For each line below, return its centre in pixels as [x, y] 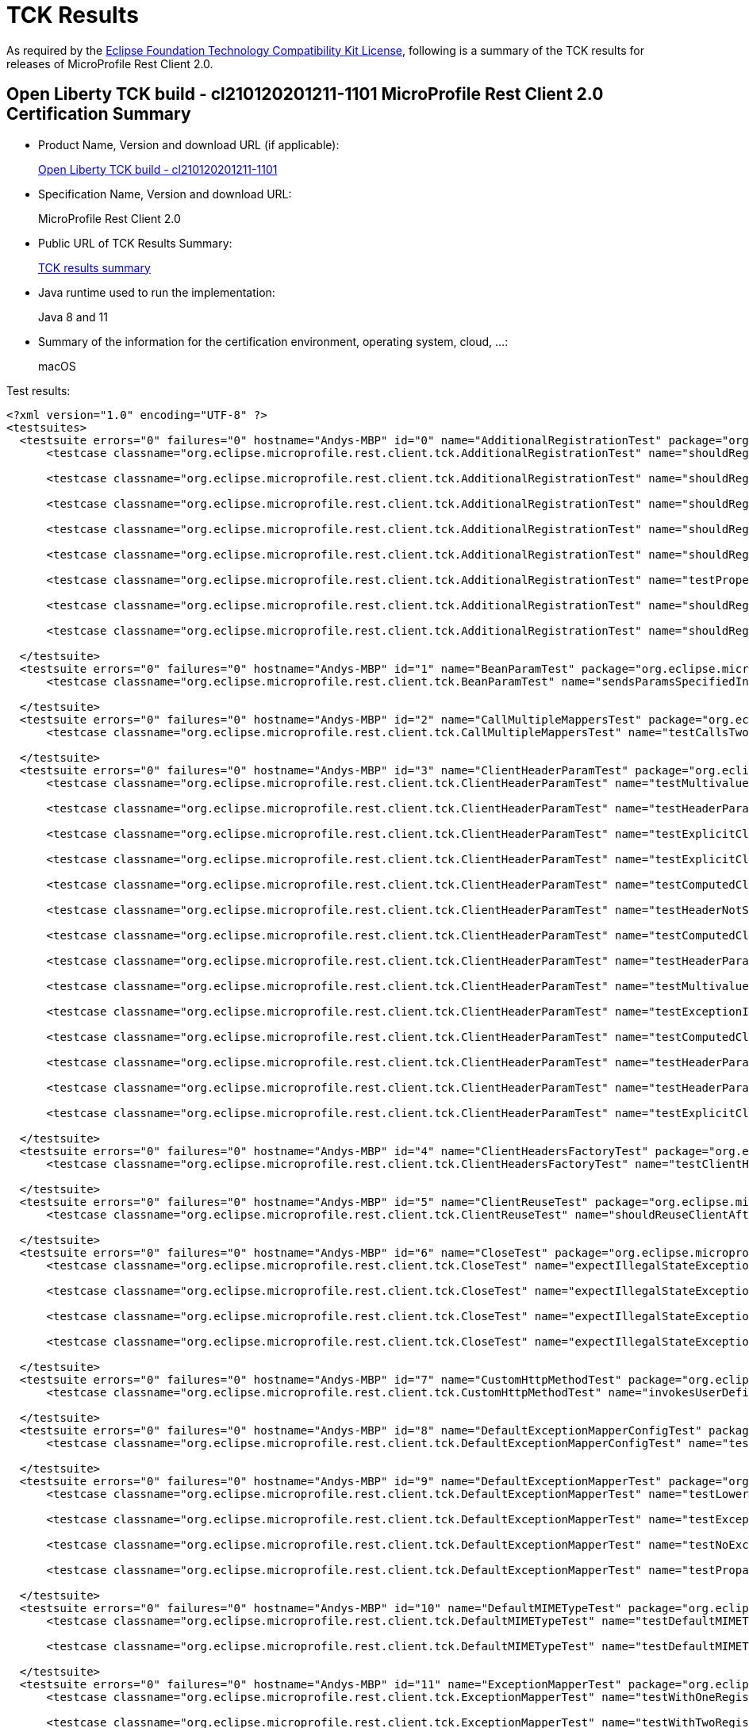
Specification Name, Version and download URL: [165, 194]
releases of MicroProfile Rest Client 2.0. [110, 63]
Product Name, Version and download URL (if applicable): [189, 144]
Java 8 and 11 [73, 317]
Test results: [38, 390]
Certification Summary [99, 114]
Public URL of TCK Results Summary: [135, 243]
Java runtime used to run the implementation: [157, 292]
